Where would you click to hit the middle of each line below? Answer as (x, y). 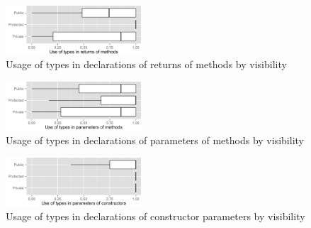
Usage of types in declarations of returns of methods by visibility (146, 64)
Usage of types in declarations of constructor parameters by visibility (155, 216)
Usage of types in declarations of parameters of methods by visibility (155, 140)
